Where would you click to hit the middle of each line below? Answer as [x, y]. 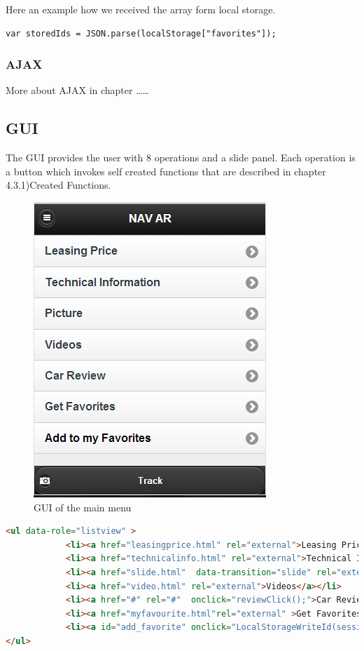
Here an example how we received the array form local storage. [141, 9]
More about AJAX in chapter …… [77, 90]
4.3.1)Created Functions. [58, 185]
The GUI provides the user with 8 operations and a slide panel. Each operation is [181, 157]
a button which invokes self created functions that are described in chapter [166, 171]
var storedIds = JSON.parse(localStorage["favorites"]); [141, 33]
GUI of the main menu [83, 507]
